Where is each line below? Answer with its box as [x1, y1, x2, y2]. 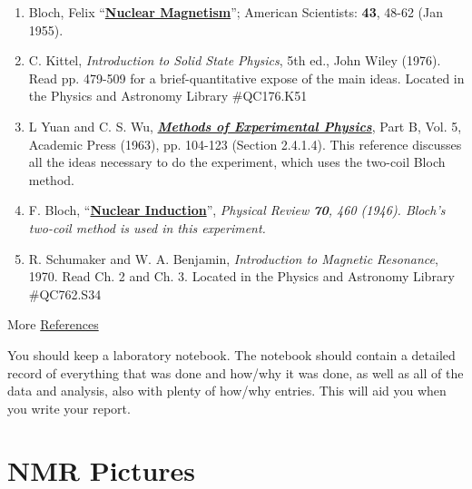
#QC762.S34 [28, 284, 102, 303]
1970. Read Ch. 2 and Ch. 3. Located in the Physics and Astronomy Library [28, 267, 455, 286]
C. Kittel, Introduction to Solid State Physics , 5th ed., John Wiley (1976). [28, 51, 441, 70]
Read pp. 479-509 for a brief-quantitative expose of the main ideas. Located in [28, 68, 465, 87]
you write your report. [7, 398, 131, 417]
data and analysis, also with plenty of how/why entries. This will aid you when [7, 381, 447, 400]
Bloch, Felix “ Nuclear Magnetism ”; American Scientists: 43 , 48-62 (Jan [28, 3, 444, 21]
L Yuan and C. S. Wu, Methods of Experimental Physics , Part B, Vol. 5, [28, 116, 462, 135]
